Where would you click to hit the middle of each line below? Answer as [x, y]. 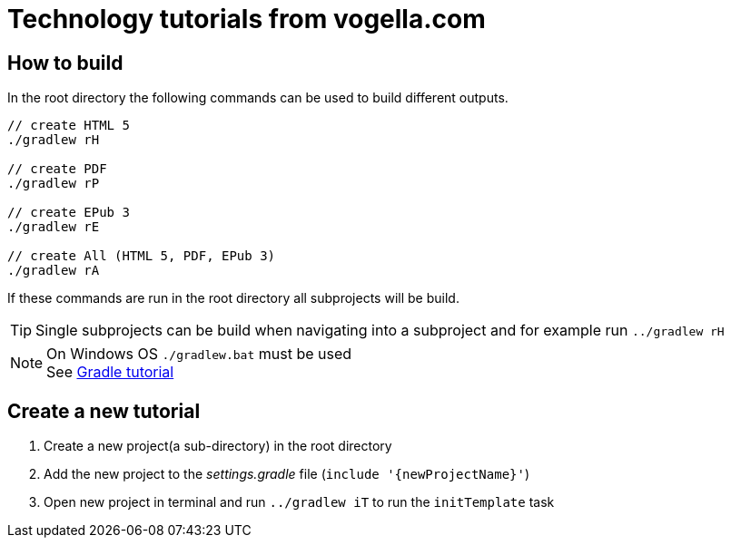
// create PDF [57, 169]
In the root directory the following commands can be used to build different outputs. [258, 98]
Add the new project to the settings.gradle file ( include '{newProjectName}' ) [287, 474]
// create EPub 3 [69, 213]
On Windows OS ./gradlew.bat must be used [199, 354]
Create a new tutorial [104, 411]
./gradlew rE [54, 227]
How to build [65, 63]
